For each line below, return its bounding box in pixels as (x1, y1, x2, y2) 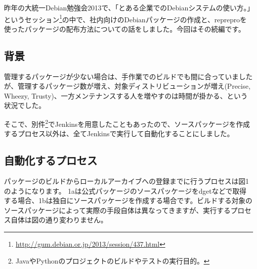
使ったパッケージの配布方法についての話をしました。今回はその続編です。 (4, 23, 245, 34)
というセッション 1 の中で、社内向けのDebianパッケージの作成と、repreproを (4, 12, 247, 24)
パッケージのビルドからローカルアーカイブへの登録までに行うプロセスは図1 (4, 176, 249, 186)
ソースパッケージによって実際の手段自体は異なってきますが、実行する (4, 205, 231, 215)
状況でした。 (4, 100, 45, 110)
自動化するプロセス (4, 153, 97, 168)
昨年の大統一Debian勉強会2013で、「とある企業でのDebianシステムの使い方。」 (4, 2, 251, 12)
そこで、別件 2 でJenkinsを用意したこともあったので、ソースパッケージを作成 (4, 117, 250, 129)
